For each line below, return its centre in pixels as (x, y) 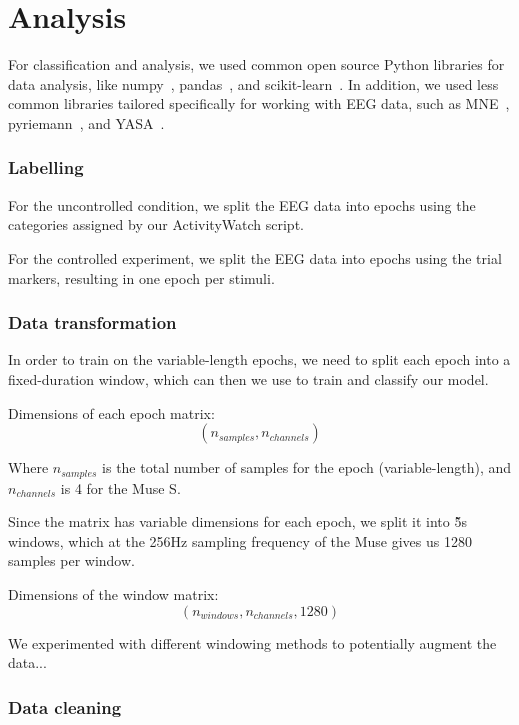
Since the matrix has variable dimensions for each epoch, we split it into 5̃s (237, 521)
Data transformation (92, 322)
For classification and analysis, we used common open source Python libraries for (256, 64)
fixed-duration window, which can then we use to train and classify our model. (248, 378)
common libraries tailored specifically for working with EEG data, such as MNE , (259, 103)
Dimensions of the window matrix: (113, 593)
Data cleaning (65, 706)
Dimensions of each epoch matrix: (111, 412)
